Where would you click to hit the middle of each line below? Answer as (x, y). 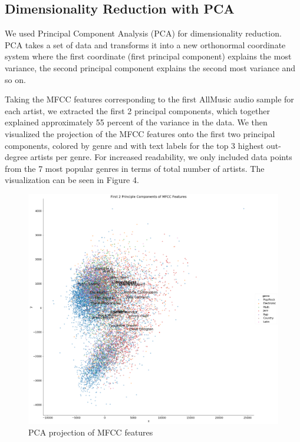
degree (16, 157)
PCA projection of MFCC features (91, 432)
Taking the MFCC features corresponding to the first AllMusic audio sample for (149, 99)
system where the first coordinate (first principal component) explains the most (148, 56)
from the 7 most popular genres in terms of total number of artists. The (135, 168)
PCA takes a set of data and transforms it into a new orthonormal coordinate (145, 44)
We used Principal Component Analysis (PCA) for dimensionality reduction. (143, 33)
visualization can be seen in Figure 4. (72, 180)
